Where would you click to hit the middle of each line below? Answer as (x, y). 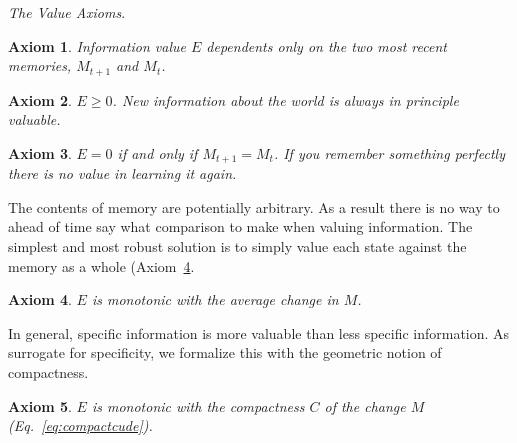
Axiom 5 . (40, 405)
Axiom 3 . (40, 152)
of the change (365, 405)
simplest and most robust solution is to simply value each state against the (237, 246)
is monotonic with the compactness (198, 405)
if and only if (157, 152)
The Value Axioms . (67, 12)
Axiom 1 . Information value (97, 45)
